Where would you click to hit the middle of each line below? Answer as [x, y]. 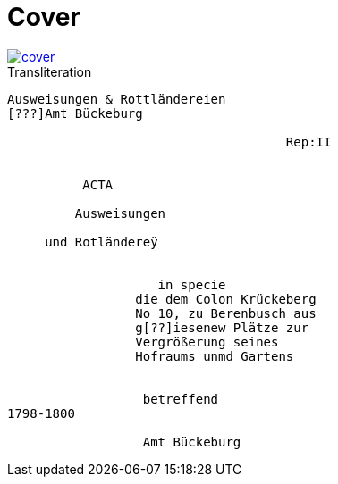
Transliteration [50, 71]
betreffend [181, 399]
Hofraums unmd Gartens [215, 356]
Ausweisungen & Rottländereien [117, 99]
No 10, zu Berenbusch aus [226, 313]
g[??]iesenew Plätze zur [222, 327]
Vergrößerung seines [207, 342]
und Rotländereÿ [101, 242]
